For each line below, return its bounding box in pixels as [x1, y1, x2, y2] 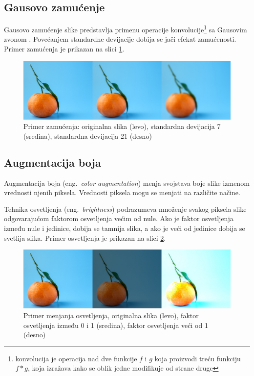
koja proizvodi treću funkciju [154, 353, 241, 363]
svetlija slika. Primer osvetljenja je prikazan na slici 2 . [4, 232, 166, 243]
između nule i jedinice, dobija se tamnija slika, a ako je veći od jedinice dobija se [4, 223, 245, 233]
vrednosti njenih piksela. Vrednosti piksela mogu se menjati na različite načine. [4, 187, 240, 198]
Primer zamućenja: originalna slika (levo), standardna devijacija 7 [23, 121, 221, 131]
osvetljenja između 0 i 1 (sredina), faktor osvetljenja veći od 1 [23, 320, 208, 330]
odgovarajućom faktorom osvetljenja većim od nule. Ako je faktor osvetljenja [4, 213, 233, 224]
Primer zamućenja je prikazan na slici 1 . [4, 44, 125, 54]
